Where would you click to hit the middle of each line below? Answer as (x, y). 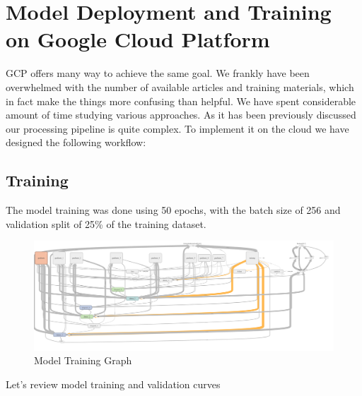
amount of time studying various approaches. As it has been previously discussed (181, 115)
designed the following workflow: (76, 142)
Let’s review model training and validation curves (113, 384)
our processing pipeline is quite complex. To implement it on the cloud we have (177, 128)
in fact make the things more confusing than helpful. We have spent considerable (181, 101)
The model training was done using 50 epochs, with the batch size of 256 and (173, 210)
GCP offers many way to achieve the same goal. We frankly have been (158, 73)
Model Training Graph (83, 360)
